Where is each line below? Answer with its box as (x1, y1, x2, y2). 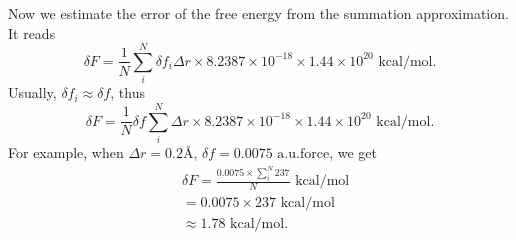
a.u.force (277, 147, 330, 162)
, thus (110, 82, 146, 103)
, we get (329, 142, 377, 163)
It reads (8, 22, 56, 43)
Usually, (8, 82, 57, 103)
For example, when (8, 142, 124, 163)
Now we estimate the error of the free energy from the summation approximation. (8, 3, 509, 23)
